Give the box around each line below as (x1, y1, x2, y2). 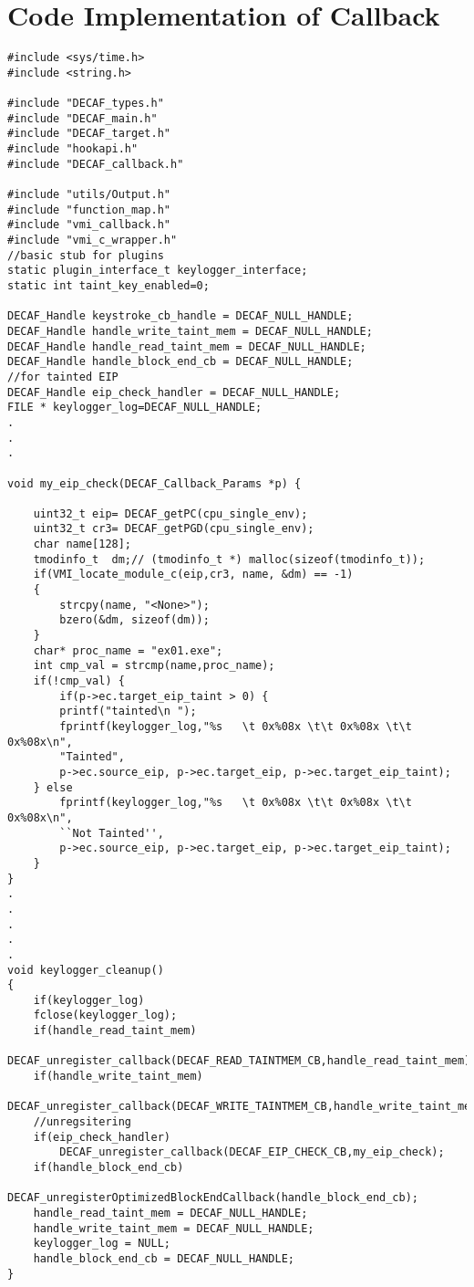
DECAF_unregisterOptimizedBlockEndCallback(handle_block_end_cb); (7, 1191, 419, 1205)
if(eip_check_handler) (33, 1130, 170, 1144)
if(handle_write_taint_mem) (33, 1070, 203, 1083)
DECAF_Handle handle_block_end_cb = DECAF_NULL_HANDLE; (7, 355, 354, 369)
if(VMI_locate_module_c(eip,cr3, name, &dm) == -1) (33, 568, 354, 581)
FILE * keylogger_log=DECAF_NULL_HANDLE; (7, 401, 263, 414)
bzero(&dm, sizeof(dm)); (59, 613, 210, 627)
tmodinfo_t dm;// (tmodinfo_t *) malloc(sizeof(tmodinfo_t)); (33, 552, 426, 566)
